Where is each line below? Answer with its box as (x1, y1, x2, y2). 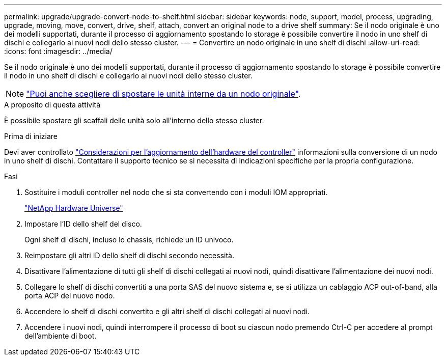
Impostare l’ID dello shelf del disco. (24, 219, 142, 228)
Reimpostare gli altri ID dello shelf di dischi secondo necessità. (24, 251, 234, 260)
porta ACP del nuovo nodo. (24, 291, 115, 300)
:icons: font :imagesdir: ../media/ (4, 47, 113, 56)
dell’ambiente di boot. (24, 331, 97, 340)
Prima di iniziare (4, 132, 58, 141)
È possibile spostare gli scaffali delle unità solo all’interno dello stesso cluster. (4, 116, 264, 125)
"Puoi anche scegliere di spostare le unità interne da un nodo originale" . (26, 89, 301, 99)
